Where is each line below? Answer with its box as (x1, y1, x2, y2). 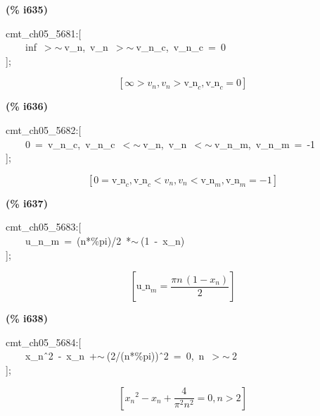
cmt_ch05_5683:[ (6, 219, 82, 234)
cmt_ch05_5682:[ (6, 122, 82, 137)
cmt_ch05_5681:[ (6, 25, 82, 40)
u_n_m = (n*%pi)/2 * (25, 233, 132, 247)
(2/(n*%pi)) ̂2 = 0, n (106, 348, 205, 363)
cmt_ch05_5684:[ (6, 334, 82, 349)
